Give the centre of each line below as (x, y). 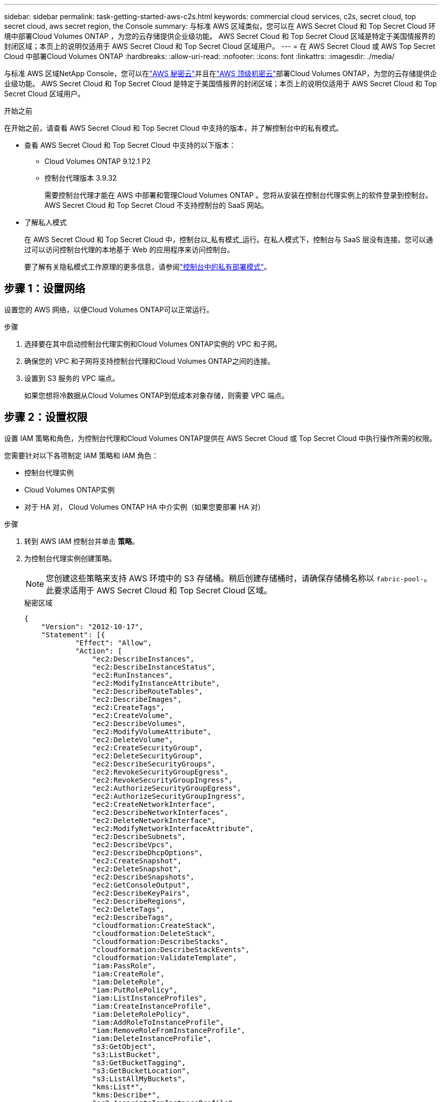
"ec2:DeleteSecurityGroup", (148, 756)
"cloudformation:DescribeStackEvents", (171, 949)
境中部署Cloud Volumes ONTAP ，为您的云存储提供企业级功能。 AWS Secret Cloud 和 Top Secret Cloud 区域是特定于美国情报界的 (220, 36)
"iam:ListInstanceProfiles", (150, 998)
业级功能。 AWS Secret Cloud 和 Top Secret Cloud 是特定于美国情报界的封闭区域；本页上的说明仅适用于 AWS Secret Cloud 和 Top (220, 84)
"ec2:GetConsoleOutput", (141, 885)
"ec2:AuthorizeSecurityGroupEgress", (167, 788)
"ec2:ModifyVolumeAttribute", (152, 731)
